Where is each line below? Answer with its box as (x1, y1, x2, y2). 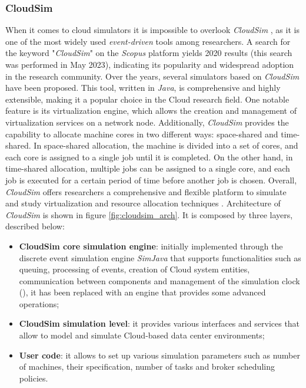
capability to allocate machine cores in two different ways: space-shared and (5, 127, 278, 140)
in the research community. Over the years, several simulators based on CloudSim (5, 70, 300, 82)
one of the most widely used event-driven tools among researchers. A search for (5, 35, 291, 47)
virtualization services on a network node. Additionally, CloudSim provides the (5, 116, 289, 128)
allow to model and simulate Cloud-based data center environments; (19, 329, 265, 341)
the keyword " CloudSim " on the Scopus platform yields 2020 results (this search (5, 47, 292, 59)
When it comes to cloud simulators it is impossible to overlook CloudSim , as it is (5, 24, 300, 36)
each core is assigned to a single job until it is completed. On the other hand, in (5, 150, 293, 163)
